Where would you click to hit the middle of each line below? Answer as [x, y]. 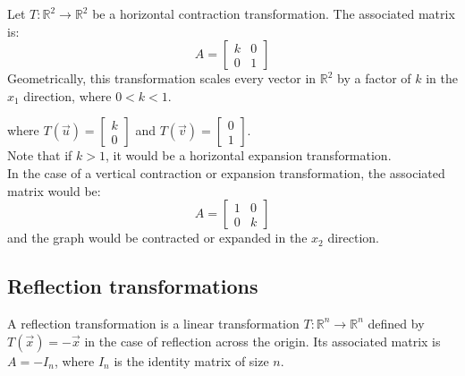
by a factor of [374, 78]
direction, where [68, 95]
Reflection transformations [133, 286]
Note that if [40, 155]
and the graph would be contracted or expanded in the [157, 238]
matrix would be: [54, 190]
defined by [396, 323]
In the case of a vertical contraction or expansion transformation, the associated [226, 172]
